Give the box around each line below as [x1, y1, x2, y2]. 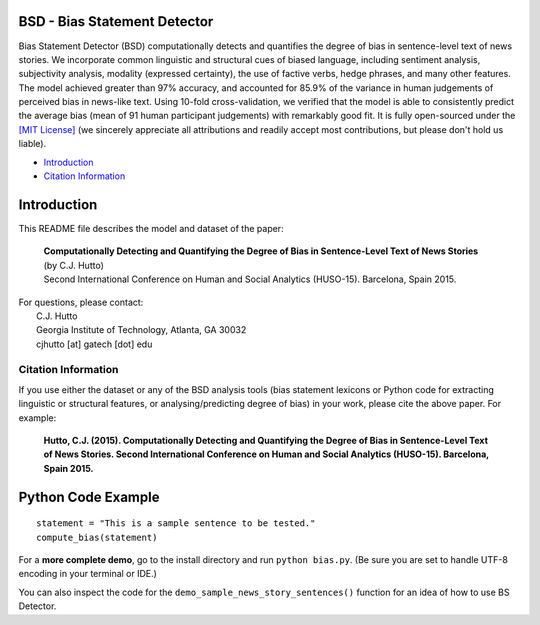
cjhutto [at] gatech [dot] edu [36, 338, 153, 350]
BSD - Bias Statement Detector [18, 13, 214, 30]
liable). [18, 138, 47, 150]
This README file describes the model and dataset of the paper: [18, 222, 284, 234]
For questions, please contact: [18, 296, 144, 308]
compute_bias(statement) [36, 531, 158, 543]
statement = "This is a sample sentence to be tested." [36, 518, 316, 529]
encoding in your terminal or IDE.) [18, 568, 157, 580]
